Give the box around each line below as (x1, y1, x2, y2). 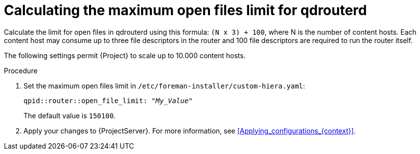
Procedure (4, 66, 38, 75)
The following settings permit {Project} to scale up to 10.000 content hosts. (4, 51, 246, 60)
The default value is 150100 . (23, 111, 116, 120)
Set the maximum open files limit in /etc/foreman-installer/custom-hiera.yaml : (23, 81, 305, 90)
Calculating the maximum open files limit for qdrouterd (4, 2, 367, 19)
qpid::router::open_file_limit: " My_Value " (23, 96, 193, 105)
